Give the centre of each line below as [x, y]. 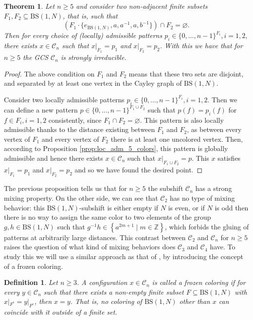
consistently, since [75, 120]
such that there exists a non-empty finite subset [114, 292]
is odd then [232, 207]
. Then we [222, 99]
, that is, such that [90, 15]
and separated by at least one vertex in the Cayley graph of [93, 83]
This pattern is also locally [184, 120]
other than [195, 301]
